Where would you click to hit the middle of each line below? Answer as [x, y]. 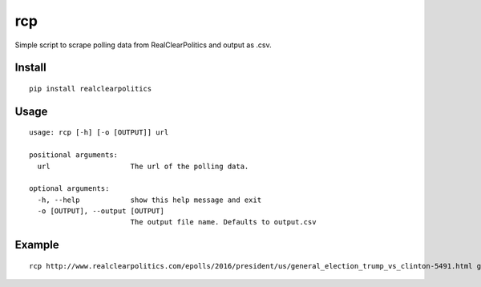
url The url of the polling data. [143, 166]
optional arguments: [69, 189]
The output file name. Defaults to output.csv [223, 222]
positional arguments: [74, 155]
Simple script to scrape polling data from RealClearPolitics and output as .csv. [143, 45]
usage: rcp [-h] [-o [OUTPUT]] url [99, 133]
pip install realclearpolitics [91, 89]
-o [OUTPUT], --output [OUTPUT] [101, 211]
